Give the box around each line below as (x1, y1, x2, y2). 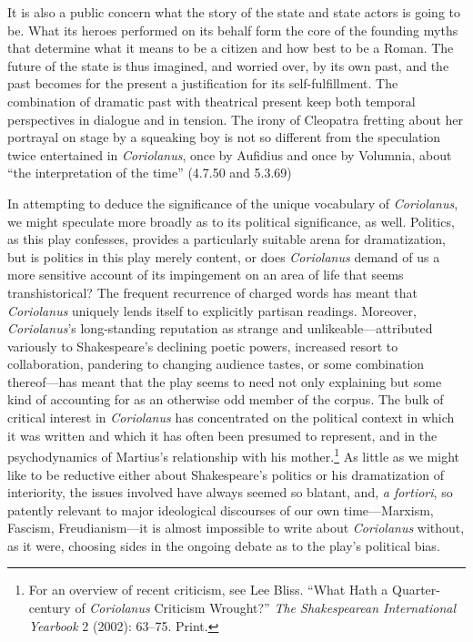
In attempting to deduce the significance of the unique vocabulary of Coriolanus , (7, 193, 458, 212)
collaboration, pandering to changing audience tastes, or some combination (7, 354, 425, 373)
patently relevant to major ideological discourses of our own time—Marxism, (7, 500, 434, 519)
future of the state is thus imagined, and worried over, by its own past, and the (7, 56, 449, 75)
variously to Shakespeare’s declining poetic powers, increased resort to (7, 336, 398, 355)
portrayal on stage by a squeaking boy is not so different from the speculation (7, 127, 441, 147)
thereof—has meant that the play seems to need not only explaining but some (7, 372, 442, 391)
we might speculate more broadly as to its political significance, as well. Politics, (7, 211, 455, 230)
